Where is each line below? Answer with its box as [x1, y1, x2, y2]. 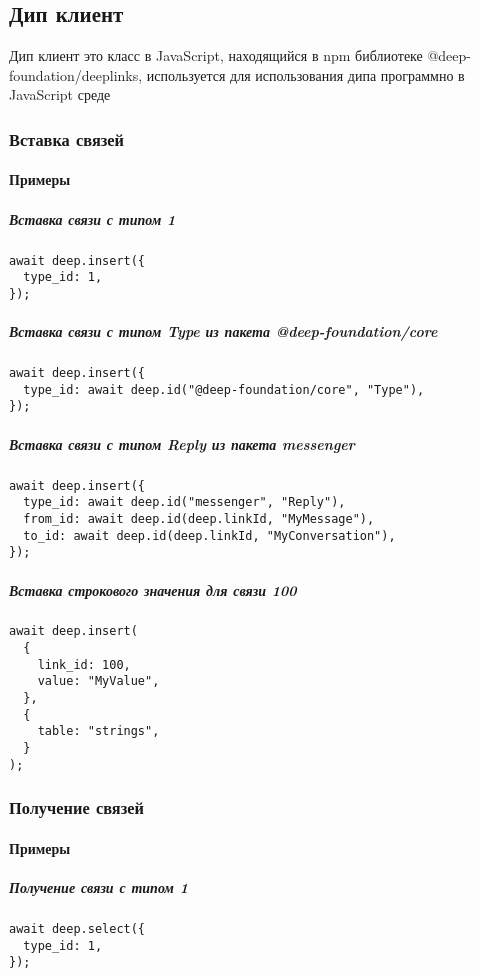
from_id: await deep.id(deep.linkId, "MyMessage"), [23, 511, 375, 526]
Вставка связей [9, 126, 125, 151]
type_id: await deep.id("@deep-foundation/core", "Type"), [23, 382, 425, 397]
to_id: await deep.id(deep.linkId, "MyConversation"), [23, 528, 396, 543]
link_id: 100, [37, 657, 131, 672]
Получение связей [9, 795, 144, 820]
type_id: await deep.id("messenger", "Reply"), [23, 495, 346, 510]
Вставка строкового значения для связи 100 [9, 579, 297, 600]
